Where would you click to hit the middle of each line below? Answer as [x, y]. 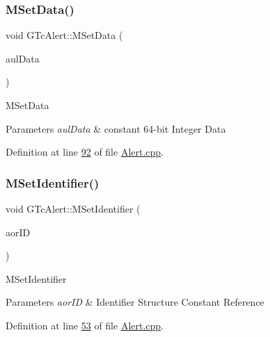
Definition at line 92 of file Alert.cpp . [85, 152]
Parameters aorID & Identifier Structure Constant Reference [135, 302]
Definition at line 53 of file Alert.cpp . [85, 325]
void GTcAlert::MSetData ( [64, 35]
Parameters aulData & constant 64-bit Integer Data [116, 128]
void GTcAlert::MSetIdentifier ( [73, 208]
